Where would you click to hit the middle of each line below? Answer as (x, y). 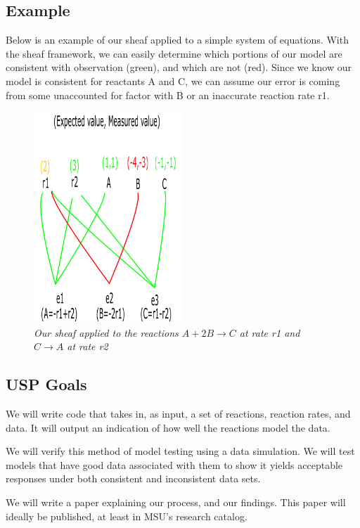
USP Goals (46, 384)
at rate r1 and (270, 332)
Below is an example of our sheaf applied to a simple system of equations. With (177, 40)
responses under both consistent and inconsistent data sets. (133, 478)
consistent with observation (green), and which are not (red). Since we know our (179, 67)
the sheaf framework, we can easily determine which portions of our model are (174, 53)
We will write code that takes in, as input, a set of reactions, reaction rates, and (178, 413)
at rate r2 (88, 346)
